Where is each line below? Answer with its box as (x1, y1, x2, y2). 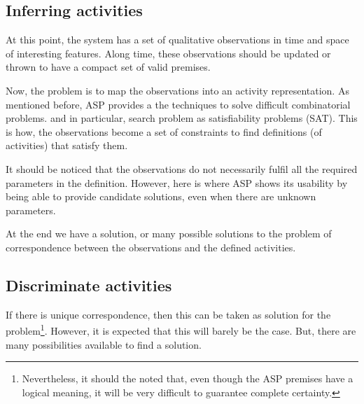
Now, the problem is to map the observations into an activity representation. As (6, 83, 349, 97)
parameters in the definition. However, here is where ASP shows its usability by (6, 175, 348, 190)
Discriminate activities (6, 274, 172, 295)
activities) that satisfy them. (6, 138, 128, 153)
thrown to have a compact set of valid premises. (6, 60, 211, 74)
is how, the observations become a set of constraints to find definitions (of (6, 124, 322, 139)
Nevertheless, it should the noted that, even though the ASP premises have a (22, 371, 353, 386)
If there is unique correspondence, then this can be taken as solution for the (6, 307, 331, 321)
